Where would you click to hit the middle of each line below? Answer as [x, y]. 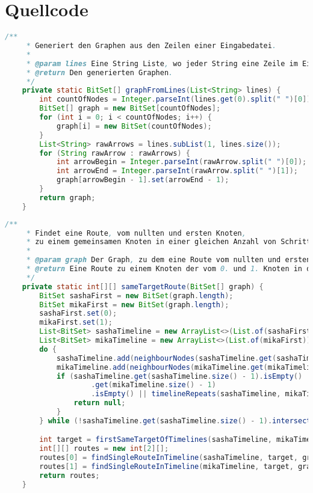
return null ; [100, 403]
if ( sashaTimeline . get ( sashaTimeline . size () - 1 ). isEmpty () [179, 376]
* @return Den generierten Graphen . [100, 72]
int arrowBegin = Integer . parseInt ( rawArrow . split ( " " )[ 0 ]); [181, 162]
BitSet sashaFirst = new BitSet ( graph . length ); [136, 295]
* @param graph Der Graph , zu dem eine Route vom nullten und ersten [169, 260]
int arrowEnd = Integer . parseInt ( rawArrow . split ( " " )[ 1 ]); [177, 171]
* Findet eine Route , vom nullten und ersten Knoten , [136, 233]
